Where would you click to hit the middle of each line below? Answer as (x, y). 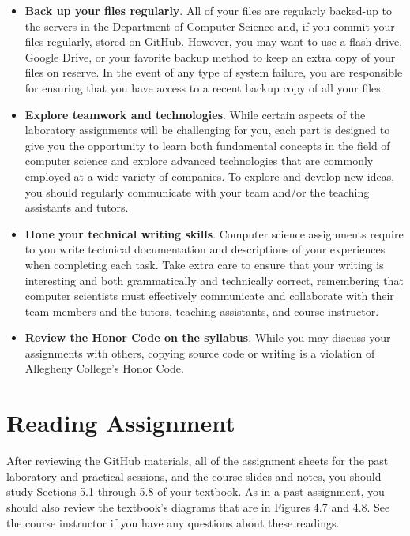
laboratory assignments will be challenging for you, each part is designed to (207, 130)
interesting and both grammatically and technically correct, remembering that (214, 280)
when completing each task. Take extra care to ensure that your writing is (204, 264)
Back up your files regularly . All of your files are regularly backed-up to (208, 10)
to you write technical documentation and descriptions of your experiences (205, 249)
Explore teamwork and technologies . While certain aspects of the (195, 114)
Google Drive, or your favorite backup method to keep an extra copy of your (210, 56)
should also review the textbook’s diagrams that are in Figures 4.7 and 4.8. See (198, 506)
